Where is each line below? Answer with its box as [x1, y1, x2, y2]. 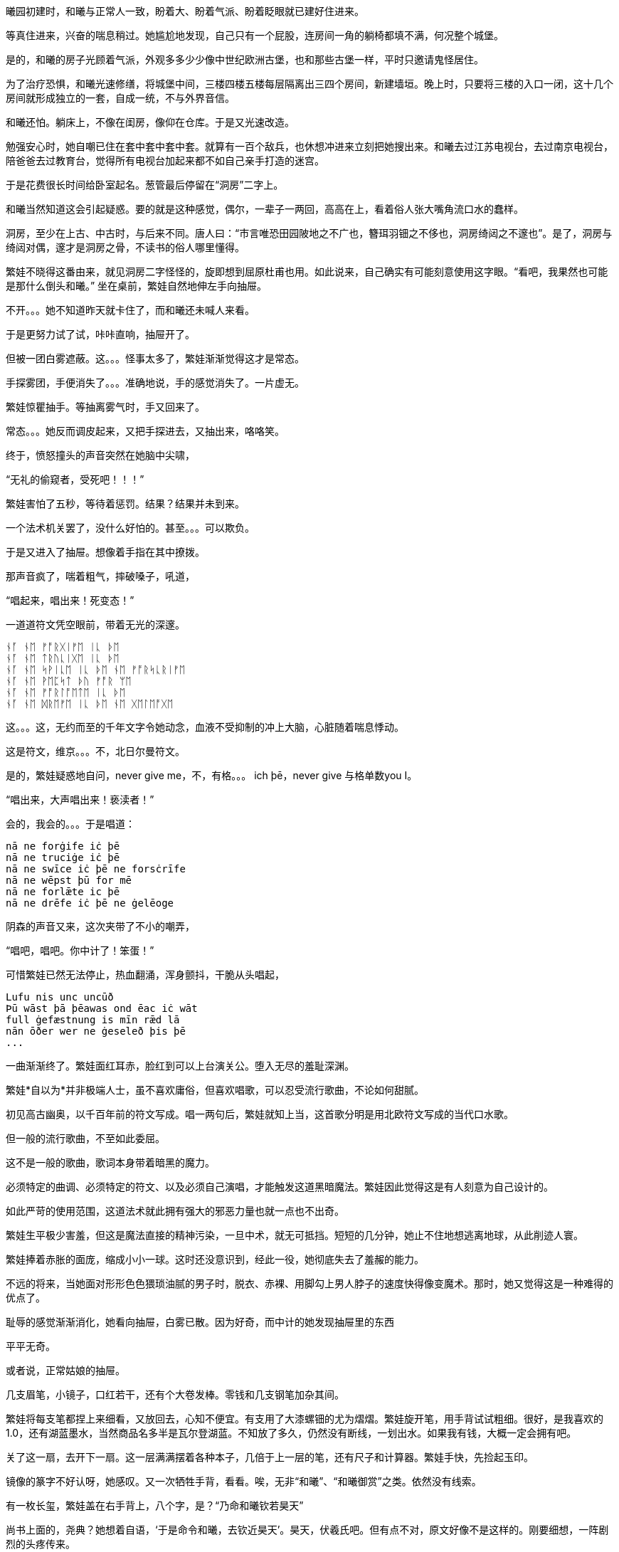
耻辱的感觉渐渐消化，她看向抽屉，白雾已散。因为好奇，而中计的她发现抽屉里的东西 [6, 1316, 394, 1328]
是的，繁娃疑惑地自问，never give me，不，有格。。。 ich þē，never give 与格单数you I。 [6, 769, 418, 781]
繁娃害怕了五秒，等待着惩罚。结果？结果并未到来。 [6, 497, 245, 510]
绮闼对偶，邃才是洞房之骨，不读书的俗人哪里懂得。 [6, 241, 245, 253]
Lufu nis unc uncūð [6, 991, 114, 1003]
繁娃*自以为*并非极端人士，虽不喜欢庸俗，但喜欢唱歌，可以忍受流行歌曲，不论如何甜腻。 [6, 1084, 425, 1096]
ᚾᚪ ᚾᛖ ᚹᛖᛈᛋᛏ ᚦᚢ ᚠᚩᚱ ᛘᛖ [6, 675, 132, 687]
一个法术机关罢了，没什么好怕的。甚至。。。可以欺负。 [6, 522, 255, 534]
